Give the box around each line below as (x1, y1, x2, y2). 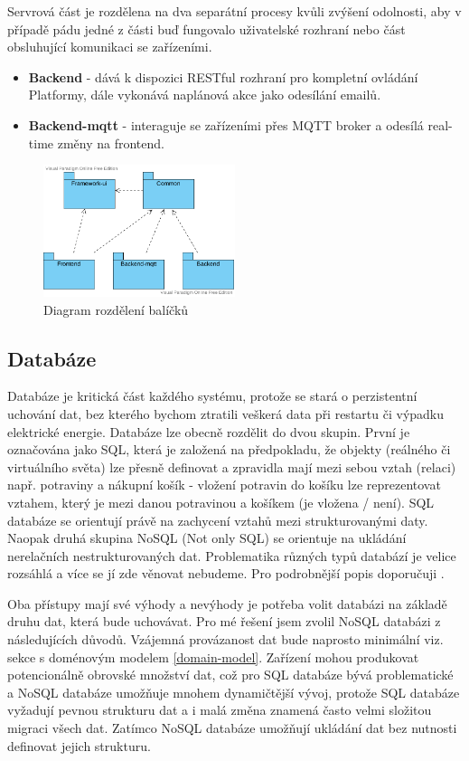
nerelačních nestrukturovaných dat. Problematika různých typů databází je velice (7, 546, 456, 565)
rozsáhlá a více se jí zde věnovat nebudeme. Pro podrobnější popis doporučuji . (7, 564, 445, 583)
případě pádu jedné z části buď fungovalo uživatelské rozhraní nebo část (7, 19, 406, 38)
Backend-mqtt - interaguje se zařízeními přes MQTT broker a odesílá (28, 115, 424, 134)
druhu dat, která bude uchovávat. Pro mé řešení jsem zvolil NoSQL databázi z (7, 612, 441, 631)
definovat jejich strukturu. (7, 736, 151, 755)
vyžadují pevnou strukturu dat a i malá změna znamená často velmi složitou (7, 700, 432, 719)
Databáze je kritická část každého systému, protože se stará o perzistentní (7, 386, 417, 405)
